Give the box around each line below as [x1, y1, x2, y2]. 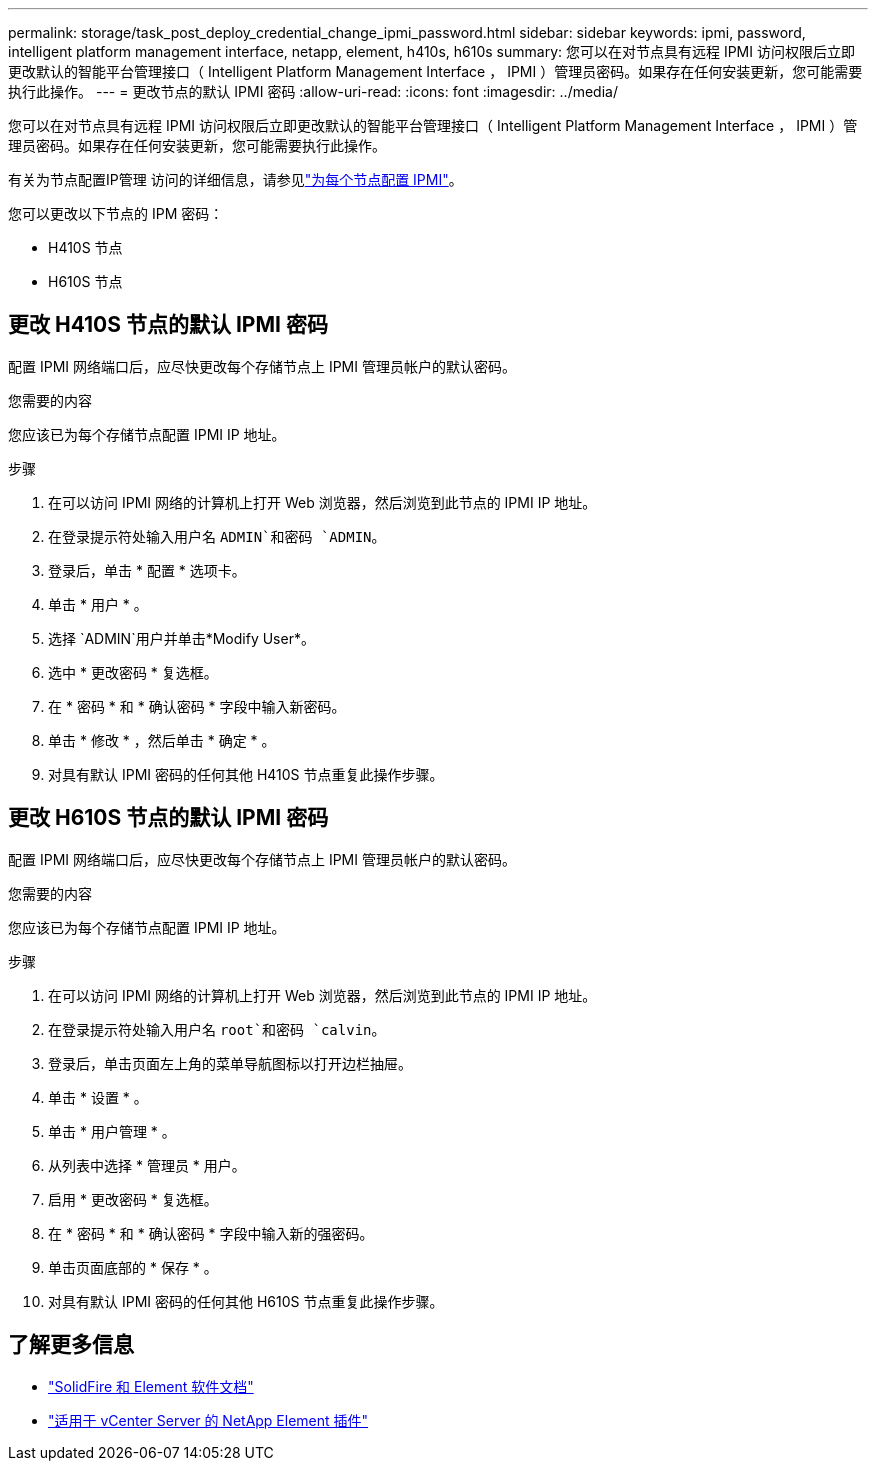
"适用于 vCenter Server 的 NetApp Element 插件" [48, 1411, 369, 1429]
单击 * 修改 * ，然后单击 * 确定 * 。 [48, 731, 276, 749]
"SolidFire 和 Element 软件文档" [48, 1377, 254, 1395]
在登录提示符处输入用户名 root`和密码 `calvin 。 [48, 1020, 386, 1038]
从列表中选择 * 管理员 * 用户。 [48, 1156, 246, 1174]
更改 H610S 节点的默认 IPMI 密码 [8, 805, 329, 831]
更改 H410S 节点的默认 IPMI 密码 [8, 312, 328, 338]
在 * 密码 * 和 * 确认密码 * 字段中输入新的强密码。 [48, 1224, 374, 1242]
